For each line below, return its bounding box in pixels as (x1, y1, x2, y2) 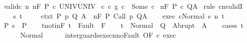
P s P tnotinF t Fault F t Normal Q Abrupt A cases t (3, 20, 244, 30)
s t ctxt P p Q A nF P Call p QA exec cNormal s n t (13, 10, 225, 21)
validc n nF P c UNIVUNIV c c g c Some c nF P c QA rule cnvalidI (3, 1, 243, 11)
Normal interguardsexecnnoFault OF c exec (20, 29, 176, 40)
